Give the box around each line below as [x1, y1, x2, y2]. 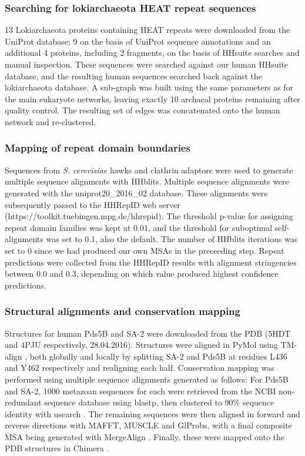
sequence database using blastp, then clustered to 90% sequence [44, 396, 274, 408]
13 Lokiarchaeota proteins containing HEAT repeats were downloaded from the [5, 24, 290, 36]
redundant [5, 396, 42, 408]
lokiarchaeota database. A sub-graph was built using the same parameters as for [5, 81, 294, 93]
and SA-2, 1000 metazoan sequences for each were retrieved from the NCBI [5, 384, 276, 397]
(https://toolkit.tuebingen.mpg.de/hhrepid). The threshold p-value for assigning [5, 210, 293, 222]
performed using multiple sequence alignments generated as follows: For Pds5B [5, 373, 289, 385]
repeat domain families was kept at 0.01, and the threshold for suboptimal [5, 221, 273, 233]
